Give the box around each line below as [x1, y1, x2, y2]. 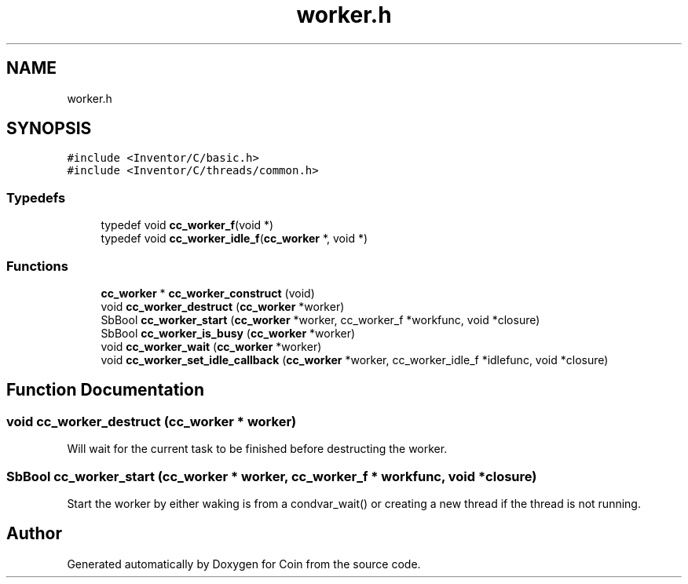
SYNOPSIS [6, 119, 92, 139]
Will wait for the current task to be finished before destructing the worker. [67, 442, 448, 456]
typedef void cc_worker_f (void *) [101, 218, 274, 232]
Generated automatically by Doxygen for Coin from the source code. [67, 557, 421, 571]
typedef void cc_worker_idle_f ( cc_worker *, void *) [101, 232, 368, 246]
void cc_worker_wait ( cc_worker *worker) [101, 339, 322, 353]
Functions [6, 257, 68, 274]
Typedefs [6, 189, 66, 206]
